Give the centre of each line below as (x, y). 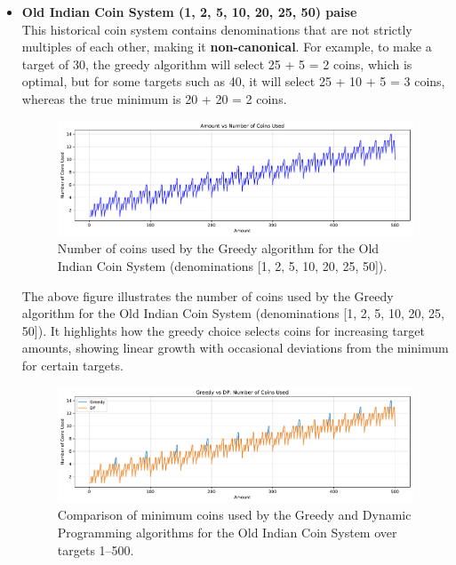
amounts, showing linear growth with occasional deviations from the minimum (235, 348)
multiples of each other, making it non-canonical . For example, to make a (227, 47)
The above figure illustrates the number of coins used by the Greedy (208, 295)
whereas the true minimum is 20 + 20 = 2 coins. (154, 98)
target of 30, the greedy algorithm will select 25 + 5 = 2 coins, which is (217, 64)
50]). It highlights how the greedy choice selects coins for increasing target (223, 330)
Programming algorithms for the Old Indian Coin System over (227, 533)
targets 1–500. (96, 549)
